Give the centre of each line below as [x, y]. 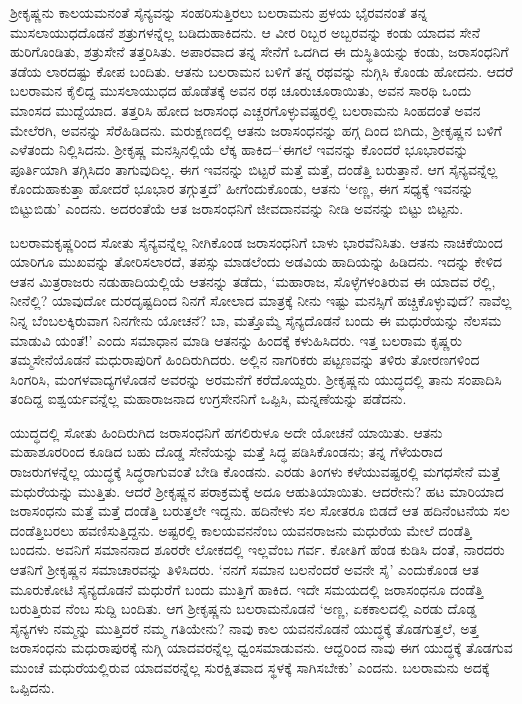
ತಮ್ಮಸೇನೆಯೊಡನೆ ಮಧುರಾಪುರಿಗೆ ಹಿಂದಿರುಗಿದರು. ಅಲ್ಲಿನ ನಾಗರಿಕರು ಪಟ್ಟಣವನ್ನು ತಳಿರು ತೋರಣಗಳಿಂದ [245, 359]
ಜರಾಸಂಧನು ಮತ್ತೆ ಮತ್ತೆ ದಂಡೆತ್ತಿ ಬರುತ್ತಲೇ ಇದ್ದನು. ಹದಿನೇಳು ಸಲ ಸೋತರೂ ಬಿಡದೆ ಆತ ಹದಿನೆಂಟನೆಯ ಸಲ [260, 510]
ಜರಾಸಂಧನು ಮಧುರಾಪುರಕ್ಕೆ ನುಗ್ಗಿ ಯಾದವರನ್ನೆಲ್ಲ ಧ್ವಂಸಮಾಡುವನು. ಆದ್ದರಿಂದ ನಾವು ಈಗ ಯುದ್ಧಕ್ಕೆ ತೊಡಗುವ [261, 647]
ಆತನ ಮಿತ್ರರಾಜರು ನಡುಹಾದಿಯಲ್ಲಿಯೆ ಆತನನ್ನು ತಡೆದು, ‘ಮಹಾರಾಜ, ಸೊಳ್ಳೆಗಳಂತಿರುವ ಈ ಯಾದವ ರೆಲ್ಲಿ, [253, 280]
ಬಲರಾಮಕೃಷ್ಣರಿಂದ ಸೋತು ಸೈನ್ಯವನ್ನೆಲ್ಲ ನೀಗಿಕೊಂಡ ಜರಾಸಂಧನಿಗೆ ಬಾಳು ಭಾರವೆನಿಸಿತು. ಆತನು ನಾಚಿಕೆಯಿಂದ [256, 241]
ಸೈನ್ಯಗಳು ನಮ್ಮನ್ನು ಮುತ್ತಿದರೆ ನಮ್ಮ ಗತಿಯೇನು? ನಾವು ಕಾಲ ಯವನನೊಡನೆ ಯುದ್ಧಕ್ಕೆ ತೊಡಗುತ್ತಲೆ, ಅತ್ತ [244, 627]
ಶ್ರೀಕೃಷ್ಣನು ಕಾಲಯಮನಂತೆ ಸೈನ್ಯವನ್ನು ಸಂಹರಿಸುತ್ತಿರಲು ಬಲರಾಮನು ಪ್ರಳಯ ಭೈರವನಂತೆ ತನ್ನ [219, 12]
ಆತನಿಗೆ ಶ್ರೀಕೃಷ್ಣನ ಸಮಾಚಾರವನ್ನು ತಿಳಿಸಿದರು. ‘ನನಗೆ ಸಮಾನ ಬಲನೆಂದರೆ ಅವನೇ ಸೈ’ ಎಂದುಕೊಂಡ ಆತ [244, 569]
